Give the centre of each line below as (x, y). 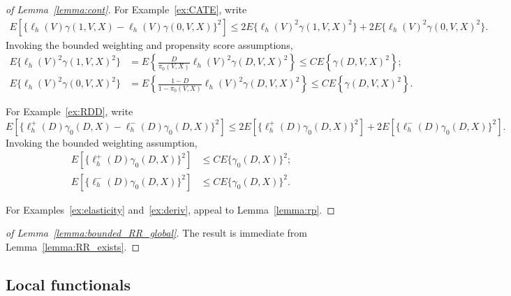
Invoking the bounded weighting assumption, (102, 142)
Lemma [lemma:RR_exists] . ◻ (73, 246)
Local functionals (68, 284)
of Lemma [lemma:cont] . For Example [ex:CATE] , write (126, 9)
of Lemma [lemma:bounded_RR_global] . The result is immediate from (157, 233)
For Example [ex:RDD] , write (69, 111)
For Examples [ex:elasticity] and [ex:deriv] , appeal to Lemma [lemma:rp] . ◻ (170, 209)
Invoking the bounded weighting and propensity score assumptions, (149, 44)
